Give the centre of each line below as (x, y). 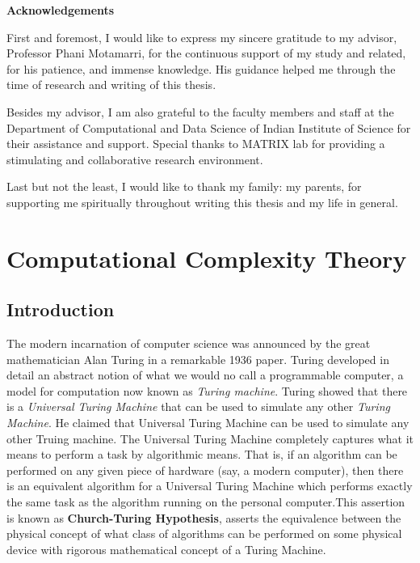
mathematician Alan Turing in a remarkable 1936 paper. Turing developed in (198, 359)
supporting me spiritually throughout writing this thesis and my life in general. (202, 202)
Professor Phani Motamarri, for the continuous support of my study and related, (206, 53)
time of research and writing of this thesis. (111, 85)
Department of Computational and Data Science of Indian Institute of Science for (209, 127)
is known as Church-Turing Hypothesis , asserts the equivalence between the (204, 517)
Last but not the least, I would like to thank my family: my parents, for (184, 186)
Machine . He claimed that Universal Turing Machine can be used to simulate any (208, 423)
